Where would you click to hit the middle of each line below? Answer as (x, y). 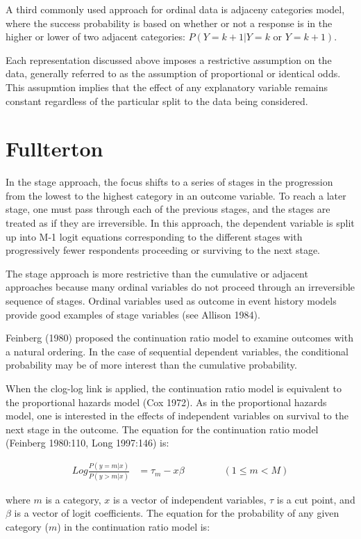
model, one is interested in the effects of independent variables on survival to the (177, 416)
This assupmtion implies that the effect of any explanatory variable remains (167, 87)
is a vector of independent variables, (190, 499)
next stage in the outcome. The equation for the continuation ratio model (162, 429)
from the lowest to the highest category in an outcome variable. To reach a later (176, 195)
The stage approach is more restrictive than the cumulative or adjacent (157, 273)
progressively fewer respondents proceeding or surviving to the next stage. (163, 250)
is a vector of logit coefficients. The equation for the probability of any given (177, 513)
